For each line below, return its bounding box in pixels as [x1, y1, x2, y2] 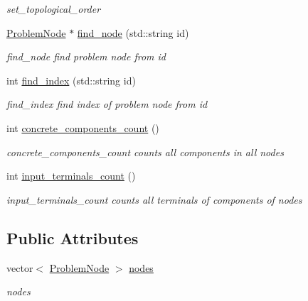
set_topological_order [6, 1, 101, 16]
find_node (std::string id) [77, 25, 189, 40]
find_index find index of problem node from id [6, 97, 208, 111]
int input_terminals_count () [6, 168, 136, 183]
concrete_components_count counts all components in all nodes [6, 144, 284, 159]
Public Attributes [6, 226, 139, 248]
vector [6, 260, 33, 275]
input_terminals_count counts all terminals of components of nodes [6, 192, 302, 207]
